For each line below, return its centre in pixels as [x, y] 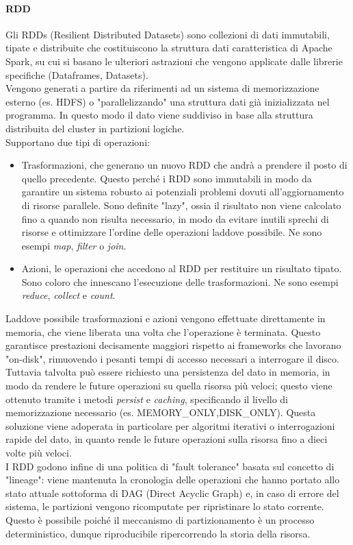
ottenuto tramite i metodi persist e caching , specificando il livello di [147, 399]
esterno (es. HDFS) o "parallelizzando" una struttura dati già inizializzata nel [168, 101]
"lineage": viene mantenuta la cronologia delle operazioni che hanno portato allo [173, 480]
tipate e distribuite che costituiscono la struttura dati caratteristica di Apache [169, 48]
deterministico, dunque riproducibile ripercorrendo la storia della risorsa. [158, 533]
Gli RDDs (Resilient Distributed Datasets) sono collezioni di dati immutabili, [168, 34]
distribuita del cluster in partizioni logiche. [95, 128]
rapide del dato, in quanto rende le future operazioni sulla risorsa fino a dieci [167, 439]
